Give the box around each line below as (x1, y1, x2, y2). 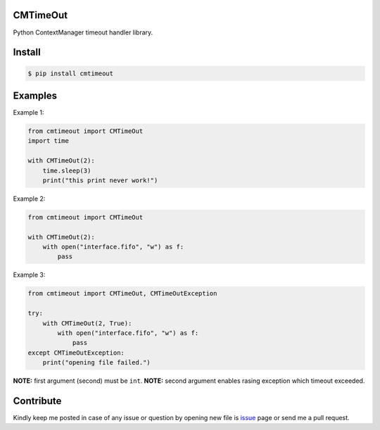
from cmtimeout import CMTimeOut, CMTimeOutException (27, 289, 217, 298)
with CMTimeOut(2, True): (42, 319, 132, 327)
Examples (13, 89, 58, 101)
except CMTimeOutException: (27, 348, 125, 357)
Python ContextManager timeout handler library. (13, 28, 153, 37)
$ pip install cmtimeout (27, 69, 114, 77)
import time (27, 137, 70, 145)
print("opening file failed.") (42, 359, 151, 367)
